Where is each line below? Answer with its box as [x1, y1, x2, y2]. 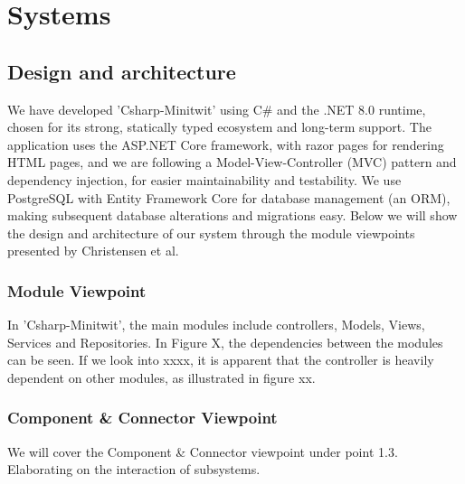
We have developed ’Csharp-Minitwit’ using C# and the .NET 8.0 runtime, [7, 99, 426, 118]
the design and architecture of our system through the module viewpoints [7, 223, 415, 242]
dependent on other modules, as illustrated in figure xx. [7, 368, 316, 386]
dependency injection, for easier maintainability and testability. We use [7, 170, 402, 189]
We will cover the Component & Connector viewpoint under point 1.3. [7, 442, 398, 461]
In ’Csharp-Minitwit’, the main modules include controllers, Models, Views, [7, 315, 425, 334]
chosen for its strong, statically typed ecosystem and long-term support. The [7, 117, 432, 136]
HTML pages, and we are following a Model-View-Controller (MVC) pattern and [7, 153, 457, 172]
